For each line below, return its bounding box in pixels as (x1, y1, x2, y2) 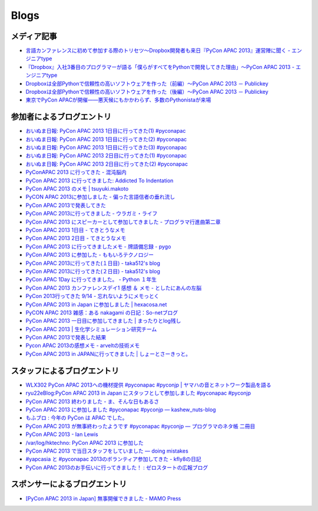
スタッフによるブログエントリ (11, 366, 120, 376)
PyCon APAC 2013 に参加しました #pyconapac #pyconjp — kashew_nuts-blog (25, 406, 216, 413)
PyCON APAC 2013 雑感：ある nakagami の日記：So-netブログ (25, 309, 178, 316)
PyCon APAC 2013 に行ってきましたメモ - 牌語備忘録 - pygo (25, 243, 171, 250)
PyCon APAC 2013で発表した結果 (25, 334, 107, 341)
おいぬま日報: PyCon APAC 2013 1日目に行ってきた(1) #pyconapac (25, 127, 186, 135)
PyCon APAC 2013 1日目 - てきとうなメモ (25, 227, 125, 233)
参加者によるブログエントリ (11, 112, 112, 122)
